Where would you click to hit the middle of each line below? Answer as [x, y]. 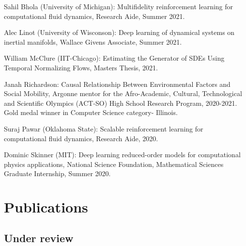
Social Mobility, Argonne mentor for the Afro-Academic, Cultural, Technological [123, 93]
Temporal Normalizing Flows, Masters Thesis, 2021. [81, 67]
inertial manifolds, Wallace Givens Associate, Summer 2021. [93, 41]
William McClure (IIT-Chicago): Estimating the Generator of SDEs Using [114, 58]
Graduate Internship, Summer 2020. [57, 173]
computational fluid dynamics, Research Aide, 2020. [81, 138]
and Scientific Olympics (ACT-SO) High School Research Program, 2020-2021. [121, 103]
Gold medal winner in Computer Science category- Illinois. [91, 112]
